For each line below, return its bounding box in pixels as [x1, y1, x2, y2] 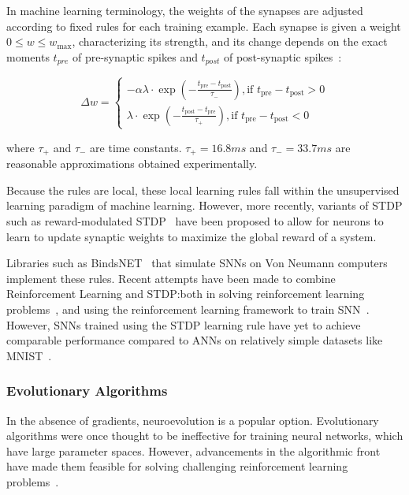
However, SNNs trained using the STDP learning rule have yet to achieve [6, 316, 361, 333]
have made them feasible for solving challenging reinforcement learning [6, 458, 348, 475]
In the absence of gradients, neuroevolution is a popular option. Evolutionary [6, 411, 379, 428]
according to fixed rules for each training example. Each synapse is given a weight [6, 17, 401, 34]
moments [6, 48, 50, 65]
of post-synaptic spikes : [223, 48, 342, 65]
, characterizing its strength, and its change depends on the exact [72, 33, 388, 50]
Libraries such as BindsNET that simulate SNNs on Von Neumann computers [6, 255, 388, 271]
